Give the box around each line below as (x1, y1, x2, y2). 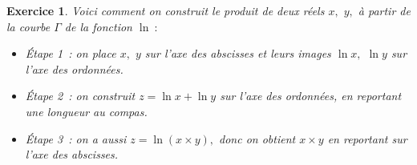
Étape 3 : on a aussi (25, 130, 127, 147)
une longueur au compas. (25, 103, 148, 119)
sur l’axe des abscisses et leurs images (144, 45, 331, 62)
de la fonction (64, 18, 132, 34)
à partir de (358, 2, 411, 18)
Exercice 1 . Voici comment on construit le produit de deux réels (6, 2, 325, 18)
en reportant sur (327, 130, 407, 147)
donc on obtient (219, 130, 296, 147)
